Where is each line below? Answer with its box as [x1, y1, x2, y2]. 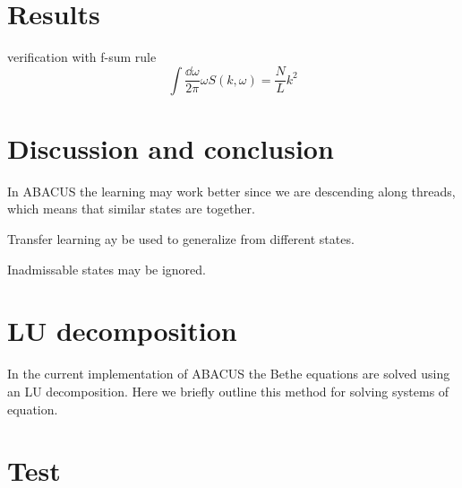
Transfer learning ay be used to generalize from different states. [7, 230, 355, 248]
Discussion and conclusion [7, 129, 334, 166]
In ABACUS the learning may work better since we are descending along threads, [7, 181, 456, 200]
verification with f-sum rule [7, 48, 157, 66]
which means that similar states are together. [7, 199, 255, 218]
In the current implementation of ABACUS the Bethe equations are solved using [7, 364, 450, 383]
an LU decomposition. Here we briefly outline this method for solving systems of [7, 381, 449, 400]
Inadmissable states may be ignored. [7, 259, 206, 278]
